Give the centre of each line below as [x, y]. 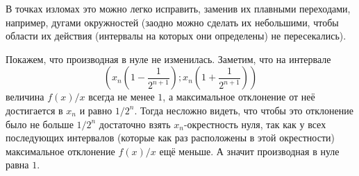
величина [25, 97]
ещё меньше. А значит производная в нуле [249, 151]
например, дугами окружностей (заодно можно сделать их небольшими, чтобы [172, 22]
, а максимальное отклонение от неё [239, 97]
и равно [96, 110]
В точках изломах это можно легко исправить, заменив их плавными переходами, [178, 8]
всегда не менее [122, 97]
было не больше [40, 124]
